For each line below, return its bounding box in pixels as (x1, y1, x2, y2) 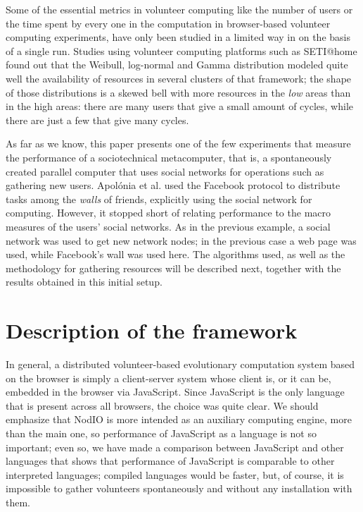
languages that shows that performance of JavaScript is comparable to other (6, 453, 335, 468)
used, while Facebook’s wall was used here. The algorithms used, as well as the (6, 247, 345, 262)
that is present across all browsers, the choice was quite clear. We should (6, 398, 319, 413)
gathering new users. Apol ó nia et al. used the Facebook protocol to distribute (6, 178, 340, 193)
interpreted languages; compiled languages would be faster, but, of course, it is (6, 467, 344, 482)
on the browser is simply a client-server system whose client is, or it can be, (6, 370, 331, 385)
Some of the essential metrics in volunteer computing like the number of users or (6, 2, 353, 16)
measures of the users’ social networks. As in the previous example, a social (6, 219, 331, 233)
